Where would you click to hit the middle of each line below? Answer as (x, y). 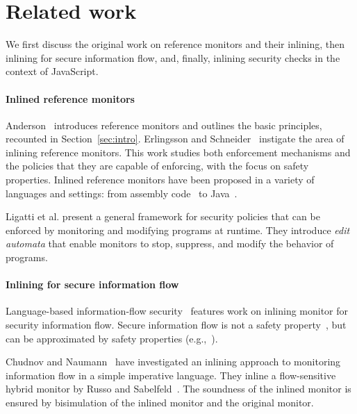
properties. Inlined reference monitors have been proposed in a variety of (160, 180)
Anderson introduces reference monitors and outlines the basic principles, (164, 125)
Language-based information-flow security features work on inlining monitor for (177, 311)
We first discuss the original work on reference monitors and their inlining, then (175, 44)
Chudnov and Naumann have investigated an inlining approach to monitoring (173, 362)
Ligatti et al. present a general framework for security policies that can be (163, 216)
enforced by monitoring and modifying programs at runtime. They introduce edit (178, 230)
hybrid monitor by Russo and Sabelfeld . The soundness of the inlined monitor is (178, 389)
